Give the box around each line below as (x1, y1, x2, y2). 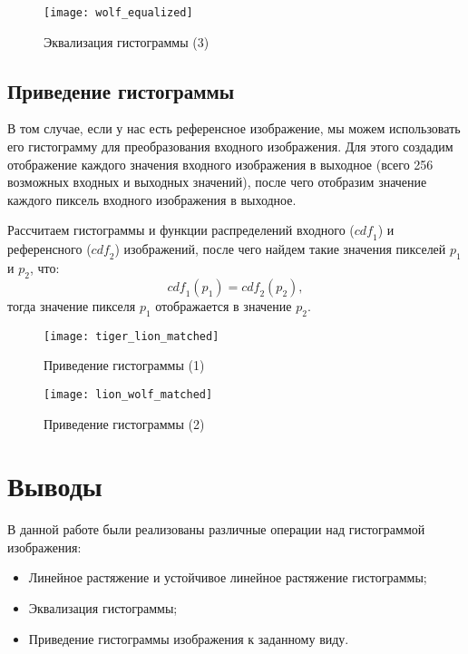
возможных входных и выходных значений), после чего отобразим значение (7, 172, 427, 191)
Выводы (7, 467, 102, 504)
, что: (29, 259, 60, 278)
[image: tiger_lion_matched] (44, 329, 219, 343)
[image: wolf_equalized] (44, 6, 193, 19)
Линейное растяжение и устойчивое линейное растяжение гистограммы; (28, 568, 427, 587)
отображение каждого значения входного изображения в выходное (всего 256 (7, 154, 434, 173)
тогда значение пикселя (7, 296, 136, 315)
